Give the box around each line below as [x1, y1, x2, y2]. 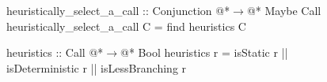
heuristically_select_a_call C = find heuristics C [6, 17, 246, 34]
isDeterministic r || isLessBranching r [6, 59, 187, 76]
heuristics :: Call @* [6, 44, 104, 61]
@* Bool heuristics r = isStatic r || [120, 44, 288, 61]
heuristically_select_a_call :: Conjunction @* [6, 2, 230, 18]
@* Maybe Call [246, 2, 321, 18]
